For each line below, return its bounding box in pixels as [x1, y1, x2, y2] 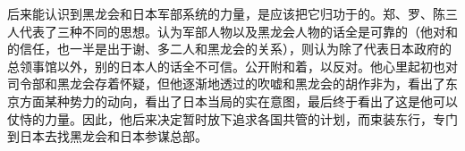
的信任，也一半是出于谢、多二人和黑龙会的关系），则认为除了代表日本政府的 [7, 39, 452, 58]
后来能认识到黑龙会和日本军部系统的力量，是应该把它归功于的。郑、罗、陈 [7, 4, 445, 22]
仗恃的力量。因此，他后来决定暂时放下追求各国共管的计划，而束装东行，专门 [7, 109, 458, 128]
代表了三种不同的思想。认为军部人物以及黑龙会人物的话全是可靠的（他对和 [19, 21, 458, 40]
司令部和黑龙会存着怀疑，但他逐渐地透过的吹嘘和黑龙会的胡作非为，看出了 [7, 74, 445, 93]
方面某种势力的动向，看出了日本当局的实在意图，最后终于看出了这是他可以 [19, 91, 458, 110]
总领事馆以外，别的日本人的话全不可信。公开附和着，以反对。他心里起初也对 [7, 56, 458, 75]
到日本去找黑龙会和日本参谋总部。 [7, 127, 207, 146]
